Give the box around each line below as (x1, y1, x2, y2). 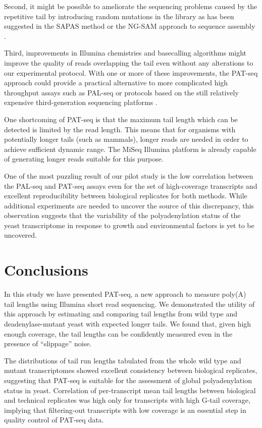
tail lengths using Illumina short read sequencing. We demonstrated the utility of (4, 298, 255, 309)
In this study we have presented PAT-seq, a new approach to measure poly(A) (4, 289, 246, 299)
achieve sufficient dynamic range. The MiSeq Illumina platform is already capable (4, 143, 256, 154)
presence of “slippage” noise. (4, 338, 92, 349)
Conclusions (4, 259, 88, 280)
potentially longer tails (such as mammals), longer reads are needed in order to (4, 134, 248, 144)
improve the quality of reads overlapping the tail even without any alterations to (4, 57, 253, 68)
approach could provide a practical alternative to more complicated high (4, 77, 228, 88)
